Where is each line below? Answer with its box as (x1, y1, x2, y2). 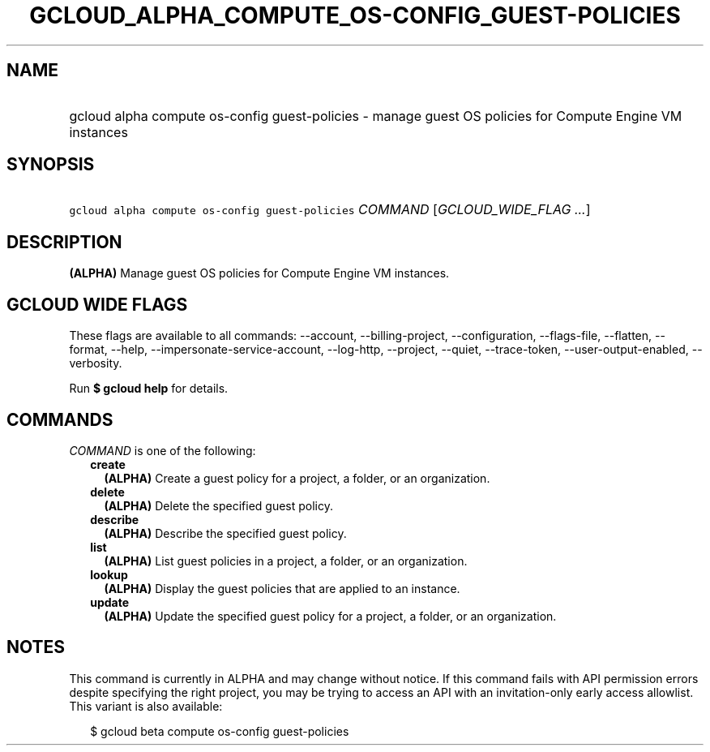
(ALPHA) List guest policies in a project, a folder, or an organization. (104, 553, 468, 568)
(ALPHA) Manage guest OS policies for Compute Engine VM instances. (69, 266, 450, 281)
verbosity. (69, 356, 122, 371)
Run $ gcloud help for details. (69, 381, 229, 396)
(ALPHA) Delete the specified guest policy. (104, 498, 334, 513)
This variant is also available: (69, 698, 223, 713)
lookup (90, 567, 128, 582)
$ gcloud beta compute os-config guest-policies (90, 724, 349, 738)
